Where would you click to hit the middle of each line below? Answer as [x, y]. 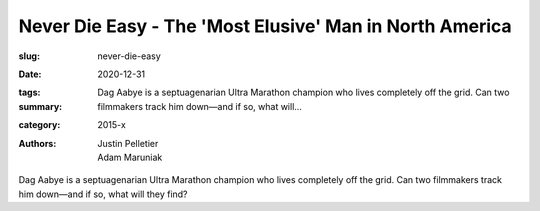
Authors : [37, 143]
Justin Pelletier [128, 143]
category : [39, 125]
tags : [29, 92]
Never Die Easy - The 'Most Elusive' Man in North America [265, 26]
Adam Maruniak [130, 157]
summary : [40, 106]
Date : [30, 74]
